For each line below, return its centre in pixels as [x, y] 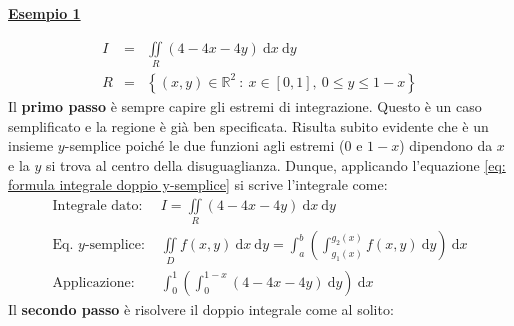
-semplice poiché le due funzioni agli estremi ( [204, 145]
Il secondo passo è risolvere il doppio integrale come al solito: [201, 308]
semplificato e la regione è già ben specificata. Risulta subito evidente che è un [248, 125]
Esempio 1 [44, 13]
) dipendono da [446, 145]
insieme [31, 145]
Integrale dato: [97, 205]
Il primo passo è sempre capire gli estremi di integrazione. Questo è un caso [245, 105]
